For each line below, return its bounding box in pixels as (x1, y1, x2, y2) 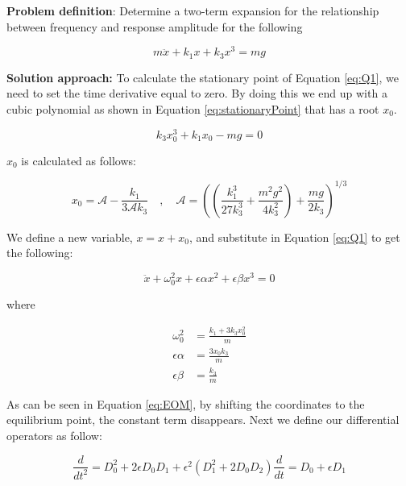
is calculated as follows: (21, 152, 136, 168)
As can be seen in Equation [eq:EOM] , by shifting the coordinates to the (6, 395, 365, 412)
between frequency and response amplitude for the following (6, 18, 303, 35)
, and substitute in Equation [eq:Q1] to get (188, 228, 400, 245)
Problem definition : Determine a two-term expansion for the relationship (6, 2, 379, 19)
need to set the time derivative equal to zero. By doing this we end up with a (6, 85, 387, 102)
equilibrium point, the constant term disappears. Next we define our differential (6, 411, 400, 428)
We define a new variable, (6, 228, 133, 245)
